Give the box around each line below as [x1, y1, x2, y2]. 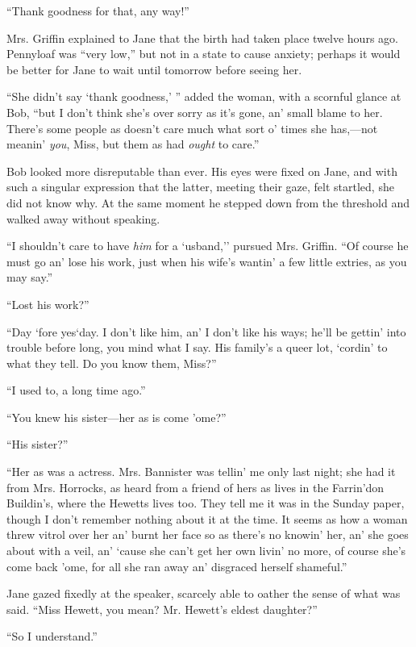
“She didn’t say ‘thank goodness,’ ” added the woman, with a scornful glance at [6, 88, 401, 105]
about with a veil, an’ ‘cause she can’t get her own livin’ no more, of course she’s [6, 542, 406, 559]
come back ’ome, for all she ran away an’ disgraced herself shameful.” [6, 557, 347, 574]
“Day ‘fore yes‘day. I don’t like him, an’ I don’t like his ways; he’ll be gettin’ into [6, 323, 406, 340]
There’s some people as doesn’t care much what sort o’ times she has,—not [6, 119, 378, 136]
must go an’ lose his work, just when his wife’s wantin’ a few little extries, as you [6, 253, 407, 269]
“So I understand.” [6, 628, 98, 645]
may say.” [6, 269, 53, 286]
